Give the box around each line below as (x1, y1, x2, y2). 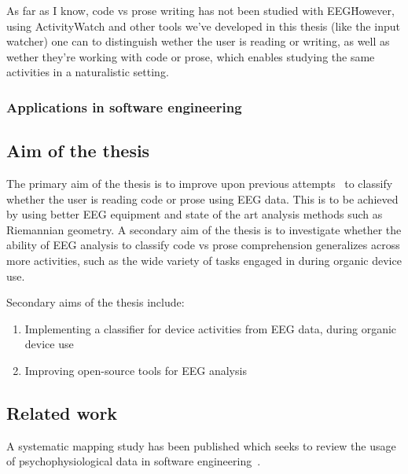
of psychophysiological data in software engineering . (6, 453, 261, 469)
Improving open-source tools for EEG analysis (24, 362, 247, 378)
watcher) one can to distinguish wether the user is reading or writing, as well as (6, 33, 390, 50)
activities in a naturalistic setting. (6, 64, 169, 80)
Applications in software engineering (6, 97, 242, 116)
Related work (6, 400, 118, 424)
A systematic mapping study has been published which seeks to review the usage (6, 437, 396, 454)
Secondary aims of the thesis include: (6, 294, 185, 310)
